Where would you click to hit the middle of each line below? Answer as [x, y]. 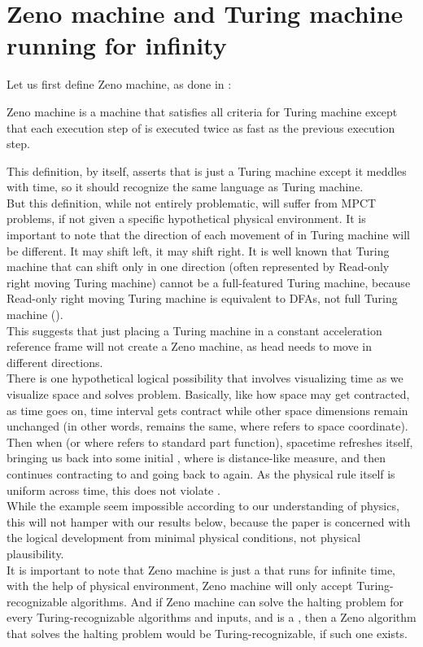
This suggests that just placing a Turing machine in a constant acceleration [194, 330]
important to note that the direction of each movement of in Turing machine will [208, 235]
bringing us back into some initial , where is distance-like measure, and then [196, 458]
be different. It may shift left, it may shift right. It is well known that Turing [198, 250]
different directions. [55, 362]
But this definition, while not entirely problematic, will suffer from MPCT [192, 202]
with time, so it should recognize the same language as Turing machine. [185, 187]
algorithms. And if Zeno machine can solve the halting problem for [237, 601]
